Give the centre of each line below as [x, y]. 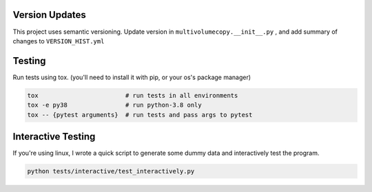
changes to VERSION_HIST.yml [59, 41]
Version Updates [49, 15]
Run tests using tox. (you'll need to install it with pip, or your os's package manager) [132, 77]
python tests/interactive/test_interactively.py [111, 171]
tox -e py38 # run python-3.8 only [115, 105]
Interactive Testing [54, 137]
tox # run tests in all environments [133, 95]
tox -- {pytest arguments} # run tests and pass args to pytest [140, 115]
